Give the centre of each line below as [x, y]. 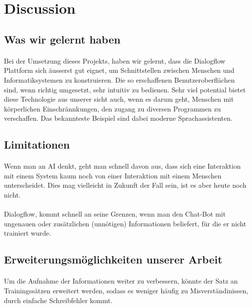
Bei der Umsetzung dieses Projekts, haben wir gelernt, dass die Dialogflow [115, 60]
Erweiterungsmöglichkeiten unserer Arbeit [113, 259]
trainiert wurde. [28, 233]
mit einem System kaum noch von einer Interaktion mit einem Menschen [113, 175]
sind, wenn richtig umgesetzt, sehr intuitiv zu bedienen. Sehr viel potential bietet [125, 89]
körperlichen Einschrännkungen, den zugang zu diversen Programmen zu [112, 108]
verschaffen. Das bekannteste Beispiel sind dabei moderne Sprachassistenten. [118, 118]
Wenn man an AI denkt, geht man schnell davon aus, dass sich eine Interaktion [122, 166]
